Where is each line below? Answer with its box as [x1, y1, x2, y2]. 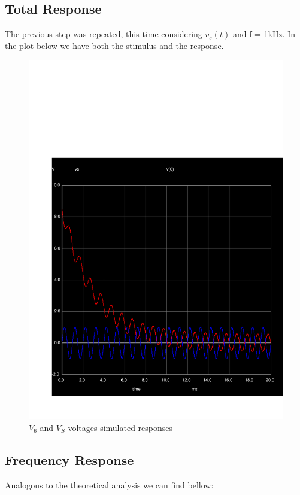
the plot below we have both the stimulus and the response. [5, 39, 224, 51]
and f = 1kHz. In [232, 28, 296, 40]
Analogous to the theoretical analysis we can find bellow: [5, 478, 214, 491]
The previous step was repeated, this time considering [5, 28, 202, 40]
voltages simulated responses [68, 421, 173, 433]
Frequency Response [5, 450, 134, 469]
